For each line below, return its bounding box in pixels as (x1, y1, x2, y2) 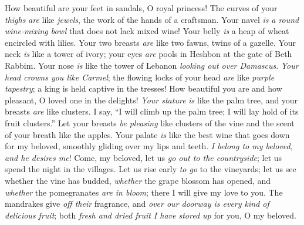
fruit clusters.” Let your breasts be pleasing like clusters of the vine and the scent (5, 116, 295, 129)
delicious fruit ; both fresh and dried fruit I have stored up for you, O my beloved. (5, 209, 296, 221)
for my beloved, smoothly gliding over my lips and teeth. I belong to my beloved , (5, 140, 293, 152)
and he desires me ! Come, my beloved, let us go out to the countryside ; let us (5, 151, 282, 163)
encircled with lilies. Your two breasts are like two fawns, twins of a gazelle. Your (5, 36, 296, 48)
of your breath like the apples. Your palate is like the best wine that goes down (5, 128, 290, 140)
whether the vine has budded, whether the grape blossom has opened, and (5, 174, 271, 186)
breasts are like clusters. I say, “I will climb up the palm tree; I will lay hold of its (5, 105, 299, 117)
